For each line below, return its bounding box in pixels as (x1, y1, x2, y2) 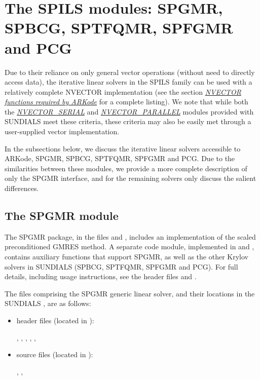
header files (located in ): (16, 315, 94, 325)
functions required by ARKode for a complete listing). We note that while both (5, 96, 248, 107)
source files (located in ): (16, 349, 93, 360)
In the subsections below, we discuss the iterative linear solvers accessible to (5, 143, 241, 154)
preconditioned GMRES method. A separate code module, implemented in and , (5, 241, 254, 252)
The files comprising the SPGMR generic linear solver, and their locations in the (5, 288, 255, 298)
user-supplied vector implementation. (5, 126, 120, 137)
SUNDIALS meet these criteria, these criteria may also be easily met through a (5, 116, 251, 127)
